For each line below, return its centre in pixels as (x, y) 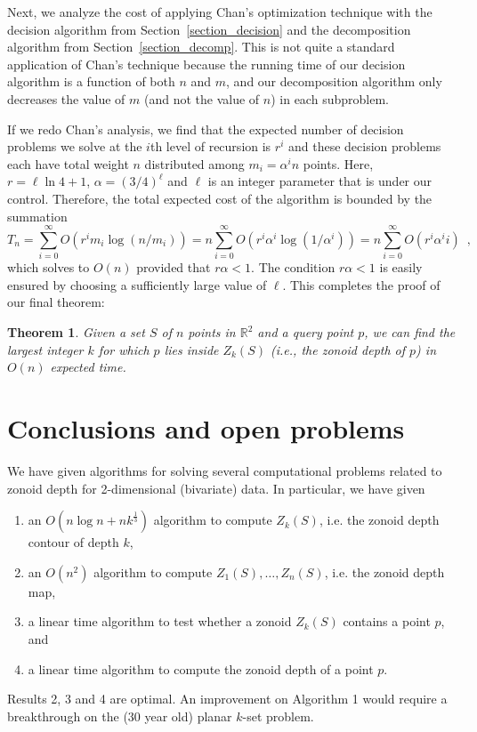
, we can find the (410, 332)
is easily (401, 267)
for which (124, 349)
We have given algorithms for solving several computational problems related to (225, 470)
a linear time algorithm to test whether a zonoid (160, 621)
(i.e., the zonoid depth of (338, 349)
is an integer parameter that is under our (320, 181)
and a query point (306, 332)
